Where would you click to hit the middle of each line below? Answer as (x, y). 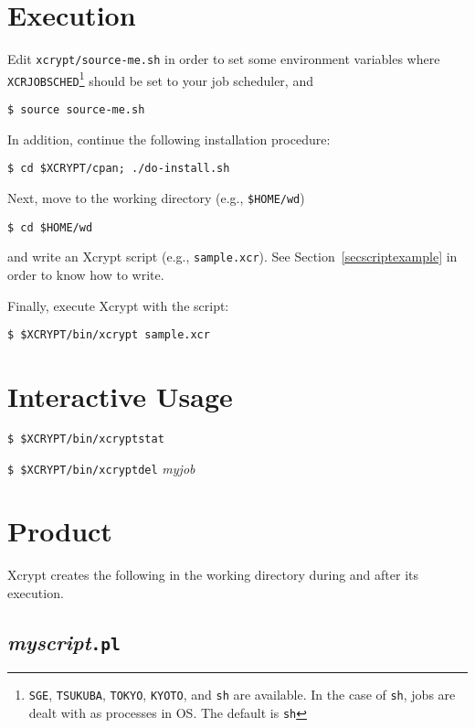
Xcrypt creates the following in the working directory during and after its (213, 575)
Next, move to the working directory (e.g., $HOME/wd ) (156, 198)
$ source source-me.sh (76, 110)
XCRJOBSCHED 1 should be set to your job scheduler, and (160, 79)
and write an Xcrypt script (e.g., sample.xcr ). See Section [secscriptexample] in (232, 257)
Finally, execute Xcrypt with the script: (118, 305)
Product (60, 531)
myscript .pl (64, 642)
